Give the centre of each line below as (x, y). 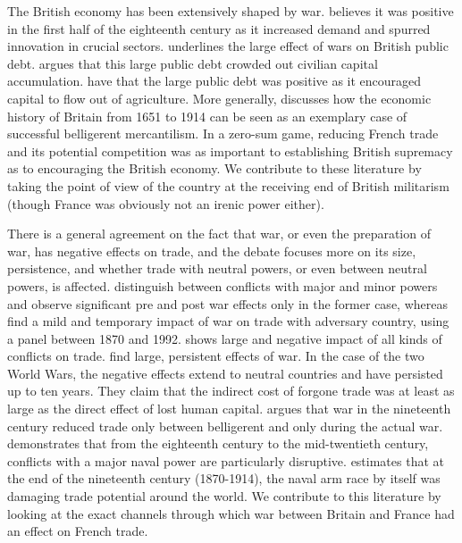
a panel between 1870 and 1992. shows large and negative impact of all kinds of (225, 338)
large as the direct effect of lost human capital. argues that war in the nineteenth (229, 409)
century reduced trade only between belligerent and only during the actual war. (225, 426)
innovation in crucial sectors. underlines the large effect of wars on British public (228, 46)
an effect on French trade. (78, 531)
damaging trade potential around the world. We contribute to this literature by (224, 496)
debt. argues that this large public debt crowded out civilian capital (193, 63)
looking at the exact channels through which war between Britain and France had (231, 513)
